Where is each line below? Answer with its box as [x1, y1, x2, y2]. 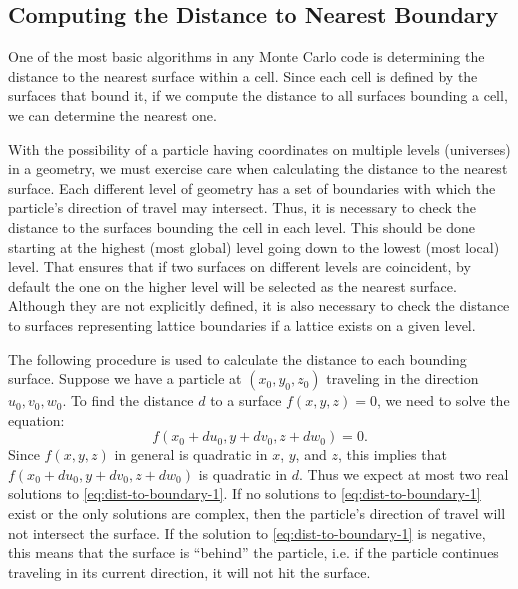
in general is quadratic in [114, 444, 268, 465]
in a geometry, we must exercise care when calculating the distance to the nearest [8, 158, 508, 179]
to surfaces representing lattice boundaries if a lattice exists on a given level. [8, 314, 476, 335]
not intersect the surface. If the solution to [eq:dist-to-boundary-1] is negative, [8, 522, 486, 543]
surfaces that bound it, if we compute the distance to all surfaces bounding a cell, [8, 85, 508, 106]
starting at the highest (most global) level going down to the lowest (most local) [8, 236, 500, 257]
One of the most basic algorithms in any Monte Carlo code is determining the [8, 46, 485, 67]
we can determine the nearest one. [8, 104, 217, 125]
